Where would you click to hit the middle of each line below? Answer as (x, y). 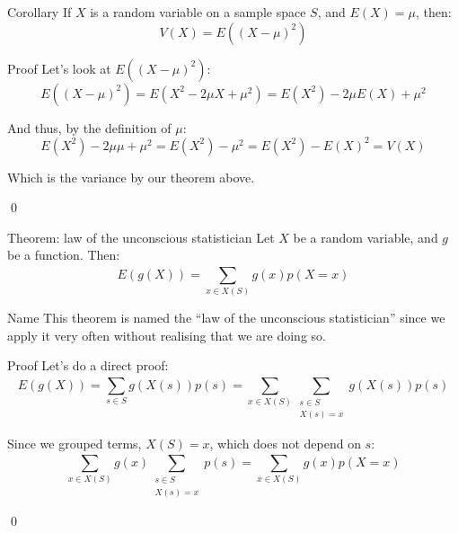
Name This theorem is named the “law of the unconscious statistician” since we (226, 318)
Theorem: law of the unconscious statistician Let (141, 237)
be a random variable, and (366, 237)
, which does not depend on (285, 443)
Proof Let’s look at (59, 68)
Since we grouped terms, (75, 443)
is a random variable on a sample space (198, 12)
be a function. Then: (64, 255)
